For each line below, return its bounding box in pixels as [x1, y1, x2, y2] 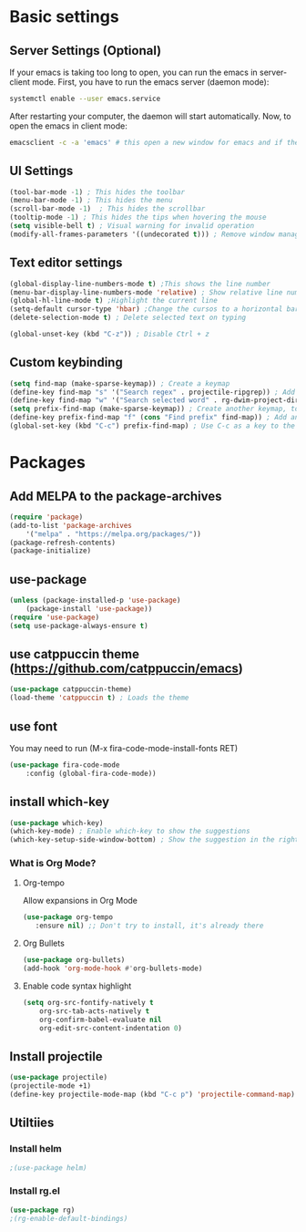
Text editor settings [9, 255, 123, 271]
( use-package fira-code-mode [9, 761, 120, 770]
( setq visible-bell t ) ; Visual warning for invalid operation [9, 222, 255, 231]
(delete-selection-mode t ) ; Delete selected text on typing [9, 313, 247, 323]
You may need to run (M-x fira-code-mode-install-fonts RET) [9, 743, 239, 753]
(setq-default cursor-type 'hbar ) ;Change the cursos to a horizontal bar [9, 305, 300, 314]
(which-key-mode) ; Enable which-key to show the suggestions [9, 827, 250, 836]
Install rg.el [9, 1185, 61, 1197]
